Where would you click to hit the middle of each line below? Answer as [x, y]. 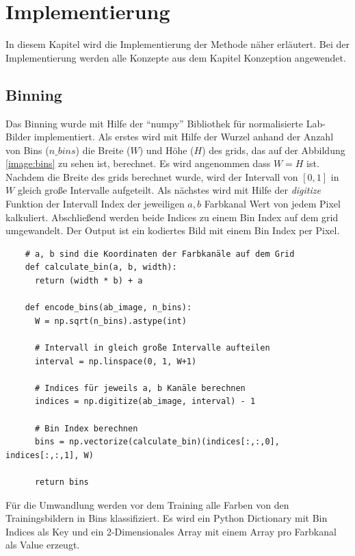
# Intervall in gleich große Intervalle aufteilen [152, 348]
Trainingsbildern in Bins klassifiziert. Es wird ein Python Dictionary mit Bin [167, 518]
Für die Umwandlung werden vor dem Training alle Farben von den [147, 504]
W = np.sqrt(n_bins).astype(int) [110, 321]
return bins [62, 482]
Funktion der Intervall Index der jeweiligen [95, 204]
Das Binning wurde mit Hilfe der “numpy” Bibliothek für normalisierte [154, 123]
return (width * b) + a [89, 281]
